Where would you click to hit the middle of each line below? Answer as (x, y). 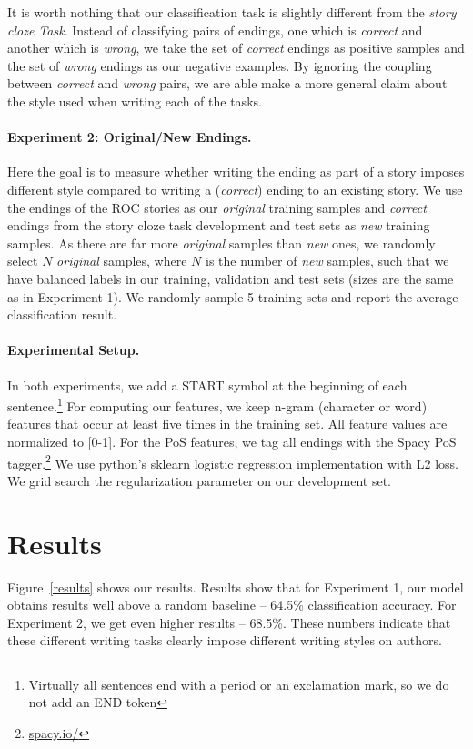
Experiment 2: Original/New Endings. (130, 137)
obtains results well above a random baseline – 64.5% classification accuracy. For (232, 605)
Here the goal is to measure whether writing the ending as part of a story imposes (236, 172)
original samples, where (122, 261)
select (23, 261)
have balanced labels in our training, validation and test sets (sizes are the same (231, 278)
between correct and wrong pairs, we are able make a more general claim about (227, 83)
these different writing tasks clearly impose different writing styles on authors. (225, 640)
